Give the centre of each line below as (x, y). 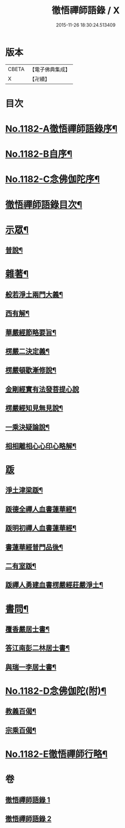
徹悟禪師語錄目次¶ (44, 204)
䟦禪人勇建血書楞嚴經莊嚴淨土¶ (54, 585)
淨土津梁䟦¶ (24, 490)
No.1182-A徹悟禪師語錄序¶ (61, 129)
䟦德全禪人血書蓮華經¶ (41, 509)
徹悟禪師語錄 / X (86, 10)
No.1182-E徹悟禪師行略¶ (57, 754)
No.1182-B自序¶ (39, 154)
